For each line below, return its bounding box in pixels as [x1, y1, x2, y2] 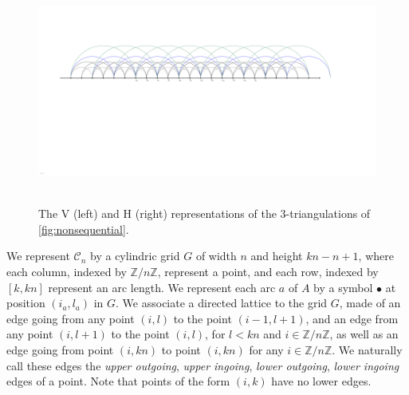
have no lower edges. [271, 373, 372, 389]
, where [358, 247, 394, 264]
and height [250, 247, 303, 264]
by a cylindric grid [90, 247, 180, 264]
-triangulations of [285, 205, 371, 222]
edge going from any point [6, 310, 135, 326]
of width [195, 247, 237, 264]
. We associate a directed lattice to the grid [116, 294, 328, 311]
